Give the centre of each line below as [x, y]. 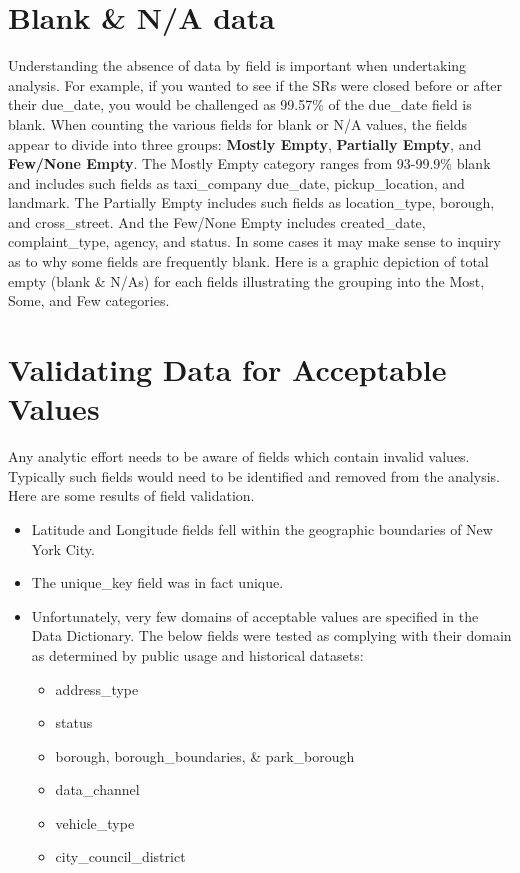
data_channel [97, 789]
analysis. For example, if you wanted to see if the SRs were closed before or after [255, 84]
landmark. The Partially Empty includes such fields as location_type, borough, [251, 202]
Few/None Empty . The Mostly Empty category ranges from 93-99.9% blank [249, 163]
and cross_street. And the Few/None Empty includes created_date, [217, 221]
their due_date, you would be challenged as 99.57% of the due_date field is [240, 104]
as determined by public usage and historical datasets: [197, 654]
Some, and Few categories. [89, 300]
